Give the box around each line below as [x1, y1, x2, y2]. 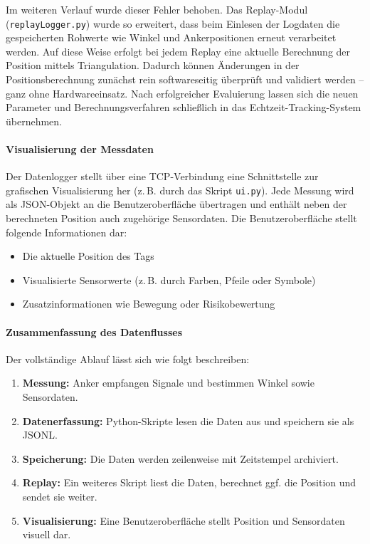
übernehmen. [6, 113, 63, 128]
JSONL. [22, 427, 58, 442]
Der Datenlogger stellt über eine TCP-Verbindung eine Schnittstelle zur [6, 169, 319, 184]
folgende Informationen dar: [6, 224, 127, 239]
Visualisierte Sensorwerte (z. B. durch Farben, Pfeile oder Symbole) [22, 272, 316, 287]
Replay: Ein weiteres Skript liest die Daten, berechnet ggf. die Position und [22, 475, 356, 490]
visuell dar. [22, 527, 71, 542]
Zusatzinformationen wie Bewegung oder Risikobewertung [22, 296, 275, 311]
